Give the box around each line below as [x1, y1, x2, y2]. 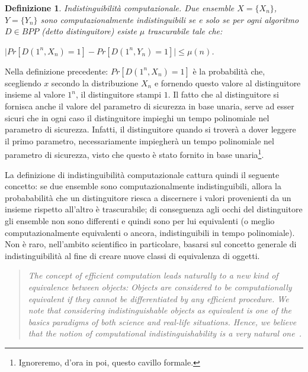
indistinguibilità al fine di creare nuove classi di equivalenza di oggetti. [5, 249, 260, 261]
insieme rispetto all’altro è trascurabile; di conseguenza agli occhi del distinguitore [5, 203, 303, 215]
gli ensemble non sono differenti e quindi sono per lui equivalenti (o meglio [5, 214, 275, 227]
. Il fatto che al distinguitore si [168, 88, 279, 101]
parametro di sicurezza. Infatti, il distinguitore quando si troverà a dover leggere [5, 123, 296, 135]
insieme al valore [5, 88, 65, 101]
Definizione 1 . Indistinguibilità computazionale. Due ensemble [5, 2, 235, 14]
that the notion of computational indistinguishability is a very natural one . [28, 327, 302, 339]
